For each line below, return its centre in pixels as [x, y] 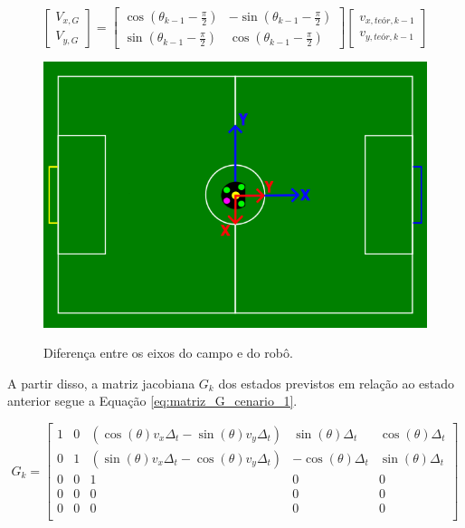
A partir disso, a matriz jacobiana [101, 383]
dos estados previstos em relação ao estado [337, 383]
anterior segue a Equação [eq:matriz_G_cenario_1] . [152, 401]
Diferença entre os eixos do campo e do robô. [168, 353]
